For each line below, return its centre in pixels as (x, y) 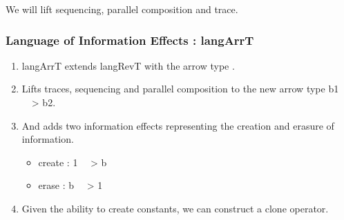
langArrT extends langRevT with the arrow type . (128, 65)
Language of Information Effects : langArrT (130, 40)
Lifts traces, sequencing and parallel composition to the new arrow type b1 (180, 89)
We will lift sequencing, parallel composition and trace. (122, 9)
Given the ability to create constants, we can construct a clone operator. (175, 208)
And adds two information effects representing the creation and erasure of (178, 125)
